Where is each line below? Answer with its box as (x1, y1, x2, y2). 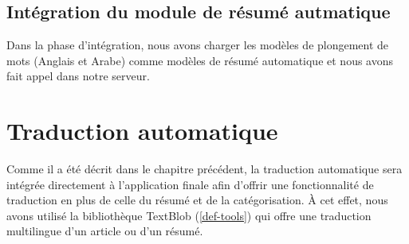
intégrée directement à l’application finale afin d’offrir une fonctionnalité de (6, 176, 374, 192)
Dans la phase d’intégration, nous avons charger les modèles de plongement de (6, 37, 389, 53)
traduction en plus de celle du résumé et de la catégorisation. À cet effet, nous (6, 192, 388, 208)
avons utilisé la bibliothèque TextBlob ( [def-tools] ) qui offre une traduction (6, 207, 372, 223)
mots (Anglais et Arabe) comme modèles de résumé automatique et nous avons (6, 52, 394, 68)
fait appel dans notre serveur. (6, 68, 150, 84)
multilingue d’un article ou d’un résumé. (6, 223, 203, 239)
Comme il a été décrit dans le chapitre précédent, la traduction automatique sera (6, 161, 403, 177)
